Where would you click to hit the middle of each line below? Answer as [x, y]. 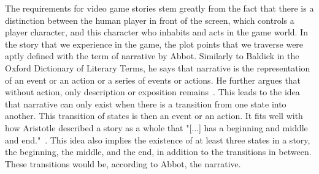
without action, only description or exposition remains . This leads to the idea [152, 92]
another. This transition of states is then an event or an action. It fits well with [154, 116]
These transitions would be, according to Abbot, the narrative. [123, 163]
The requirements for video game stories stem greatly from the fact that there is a [159, 8]
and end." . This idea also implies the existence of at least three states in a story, [158, 140]
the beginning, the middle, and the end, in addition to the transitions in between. [158, 152]
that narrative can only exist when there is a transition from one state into [146, 103]
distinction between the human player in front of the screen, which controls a [150, 20]
